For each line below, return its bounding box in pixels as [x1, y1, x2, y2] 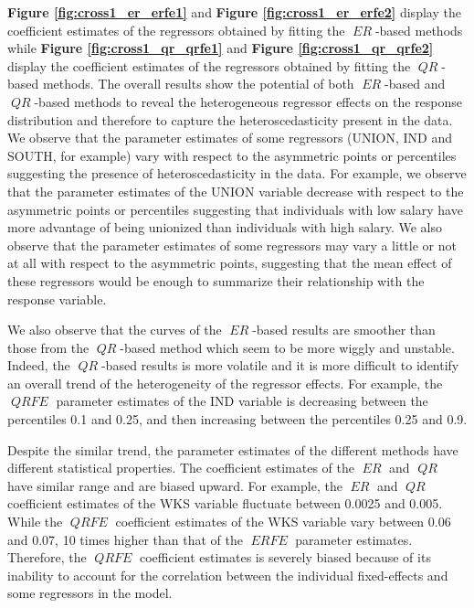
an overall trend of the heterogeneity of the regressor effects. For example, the [7, 373, 443, 392]
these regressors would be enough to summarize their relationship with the [7, 271, 425, 290]
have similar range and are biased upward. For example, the [7, 475, 342, 495]
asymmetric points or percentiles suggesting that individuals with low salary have [7, 199, 463, 219]
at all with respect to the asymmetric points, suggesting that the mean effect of [7, 253, 452, 272]
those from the [7, 337, 90, 357]
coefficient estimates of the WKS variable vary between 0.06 [115, 512, 451, 531]
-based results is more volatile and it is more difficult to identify [100, 356, 459, 375]
